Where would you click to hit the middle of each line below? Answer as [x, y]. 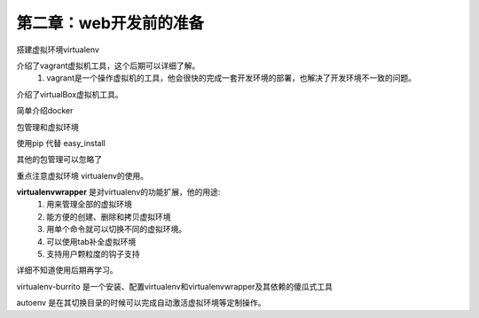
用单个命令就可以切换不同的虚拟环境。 [116, 229]
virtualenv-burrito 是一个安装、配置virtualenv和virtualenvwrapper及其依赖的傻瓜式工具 [174, 286]
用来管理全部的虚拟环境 [89, 205]
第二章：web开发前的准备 [110, 23]
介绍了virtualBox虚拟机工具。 [70, 94]
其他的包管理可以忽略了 [59, 159]
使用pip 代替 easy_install [61, 143]
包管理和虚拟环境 [47, 127]
